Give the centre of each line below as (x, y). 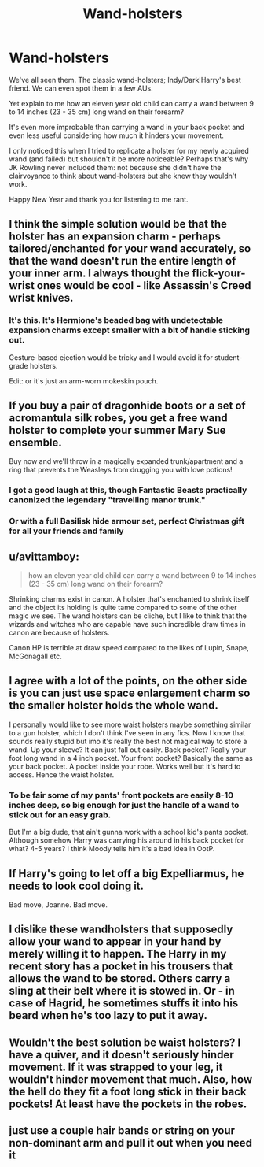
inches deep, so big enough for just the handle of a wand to (124, 805)
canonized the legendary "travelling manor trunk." (108, 500)
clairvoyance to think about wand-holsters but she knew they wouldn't (123, 176)
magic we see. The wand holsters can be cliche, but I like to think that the (128, 616)
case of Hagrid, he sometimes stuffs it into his (124, 1004)
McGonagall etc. (35, 656)
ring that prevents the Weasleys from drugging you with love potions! (121, 470)
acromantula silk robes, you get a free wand (119, 418)
